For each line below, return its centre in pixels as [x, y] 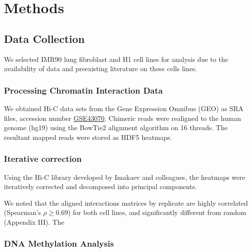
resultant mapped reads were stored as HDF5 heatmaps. [88, 137]
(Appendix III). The [34, 222]
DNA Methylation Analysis [59, 243]
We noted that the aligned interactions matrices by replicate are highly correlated [126, 203]
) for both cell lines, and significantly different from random [157, 212]
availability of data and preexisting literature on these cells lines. [101, 68]
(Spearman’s [22, 212]
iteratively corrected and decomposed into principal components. [100, 186]
